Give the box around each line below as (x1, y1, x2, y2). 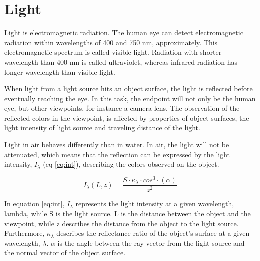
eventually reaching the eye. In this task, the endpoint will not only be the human (4, 93, 256, 103)
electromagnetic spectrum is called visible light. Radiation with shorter (4, 47, 222, 57)
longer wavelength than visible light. (4, 66, 115, 77)
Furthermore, (4, 228, 45, 238)
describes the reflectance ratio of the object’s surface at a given (56, 228, 250, 238)
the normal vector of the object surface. (4, 247, 126, 258)
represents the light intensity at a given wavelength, (75, 198, 234, 209)
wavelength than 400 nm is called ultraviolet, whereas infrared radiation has (4, 56, 237, 67)
